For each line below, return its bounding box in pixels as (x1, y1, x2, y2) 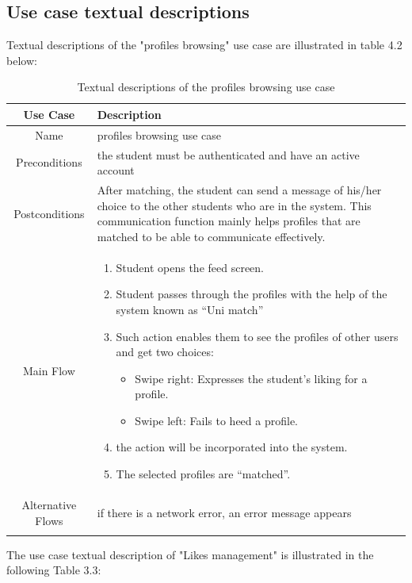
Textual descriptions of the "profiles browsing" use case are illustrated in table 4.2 (6, 36, 402, 53)
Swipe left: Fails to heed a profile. (135, 412, 299, 428)
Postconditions (13, 205, 85, 221)
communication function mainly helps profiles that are (97, 213, 360, 229)
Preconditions (16, 154, 82, 171)
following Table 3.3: (6, 562, 101, 578)
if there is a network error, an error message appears (97, 504, 352, 520)
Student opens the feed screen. (116, 259, 265, 275)
